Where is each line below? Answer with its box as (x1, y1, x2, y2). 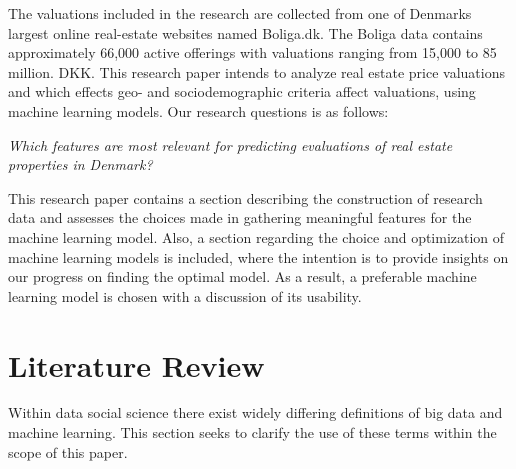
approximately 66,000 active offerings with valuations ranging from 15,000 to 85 (8, 42, 497, 63)
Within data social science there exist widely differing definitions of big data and (8, 402, 503, 423)
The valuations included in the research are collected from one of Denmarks (8, 3, 472, 23)
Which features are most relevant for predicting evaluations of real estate (8, 134, 453, 155)
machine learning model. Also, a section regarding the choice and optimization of (8, 226, 505, 247)
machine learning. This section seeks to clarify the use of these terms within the (8, 422, 497, 443)
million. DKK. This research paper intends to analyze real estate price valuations (8, 61, 505, 82)
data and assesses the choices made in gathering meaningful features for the (8, 207, 472, 228)
